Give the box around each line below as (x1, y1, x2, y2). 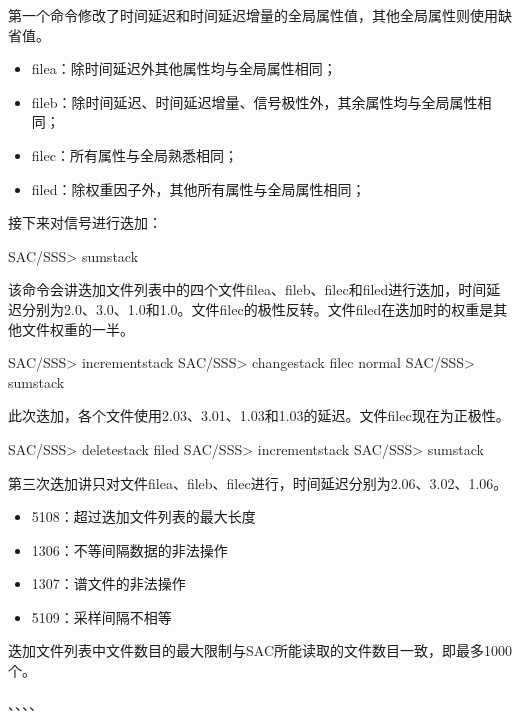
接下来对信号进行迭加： (8, 212, 162, 233)
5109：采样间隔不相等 (31, 606, 172, 627)
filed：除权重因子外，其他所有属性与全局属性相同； (31, 178, 366, 199)
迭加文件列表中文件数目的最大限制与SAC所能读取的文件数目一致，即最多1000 (8, 640, 512, 661)
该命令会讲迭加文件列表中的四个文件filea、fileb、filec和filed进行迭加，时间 (8, 279, 487, 300)
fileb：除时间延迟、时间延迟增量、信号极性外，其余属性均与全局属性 (31, 91, 478, 112)
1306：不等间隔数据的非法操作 (31, 539, 228, 560)
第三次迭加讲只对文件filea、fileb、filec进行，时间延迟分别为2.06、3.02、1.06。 (8, 472, 508, 493)
